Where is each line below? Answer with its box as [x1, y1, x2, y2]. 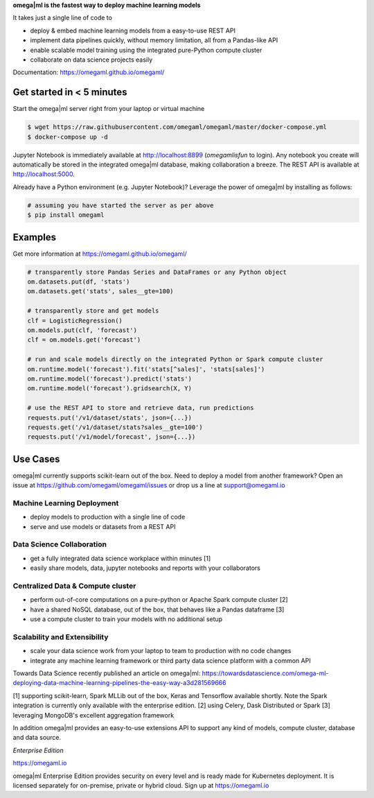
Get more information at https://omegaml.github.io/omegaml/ [12, 250, 187, 258]
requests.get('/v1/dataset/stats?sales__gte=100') [27, 423, 204, 431]
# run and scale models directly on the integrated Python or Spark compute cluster [27, 356, 323, 363]
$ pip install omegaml [27, 211, 105, 219]
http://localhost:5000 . [12, 170, 75, 178]
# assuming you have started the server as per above [27, 201, 214, 209]
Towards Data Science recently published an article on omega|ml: [12, 669, 201, 677]
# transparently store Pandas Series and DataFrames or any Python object [27, 268, 287, 276]
